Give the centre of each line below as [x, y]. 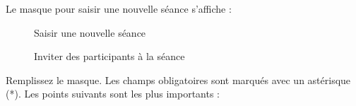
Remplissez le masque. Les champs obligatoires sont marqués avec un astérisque [178, 79]
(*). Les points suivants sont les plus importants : [113, 94]
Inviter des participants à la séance [109, 56]
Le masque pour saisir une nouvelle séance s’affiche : [119, 8]
